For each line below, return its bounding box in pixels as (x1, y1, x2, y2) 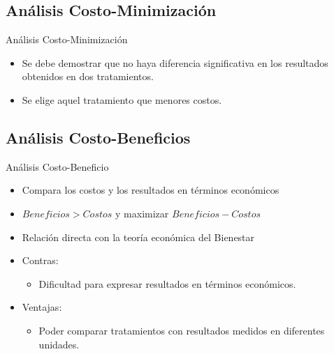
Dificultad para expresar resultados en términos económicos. (38, 276, 296, 291)
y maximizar (115, 206, 169, 220)
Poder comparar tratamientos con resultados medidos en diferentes (38, 323, 325, 337)
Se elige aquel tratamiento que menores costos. (22, 92, 222, 107)
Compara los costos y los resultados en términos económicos (22, 183, 279, 197)
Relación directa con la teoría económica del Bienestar (22, 229, 255, 244)
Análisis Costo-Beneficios (6, 126, 191, 148)
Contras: (22, 253, 59, 268)
